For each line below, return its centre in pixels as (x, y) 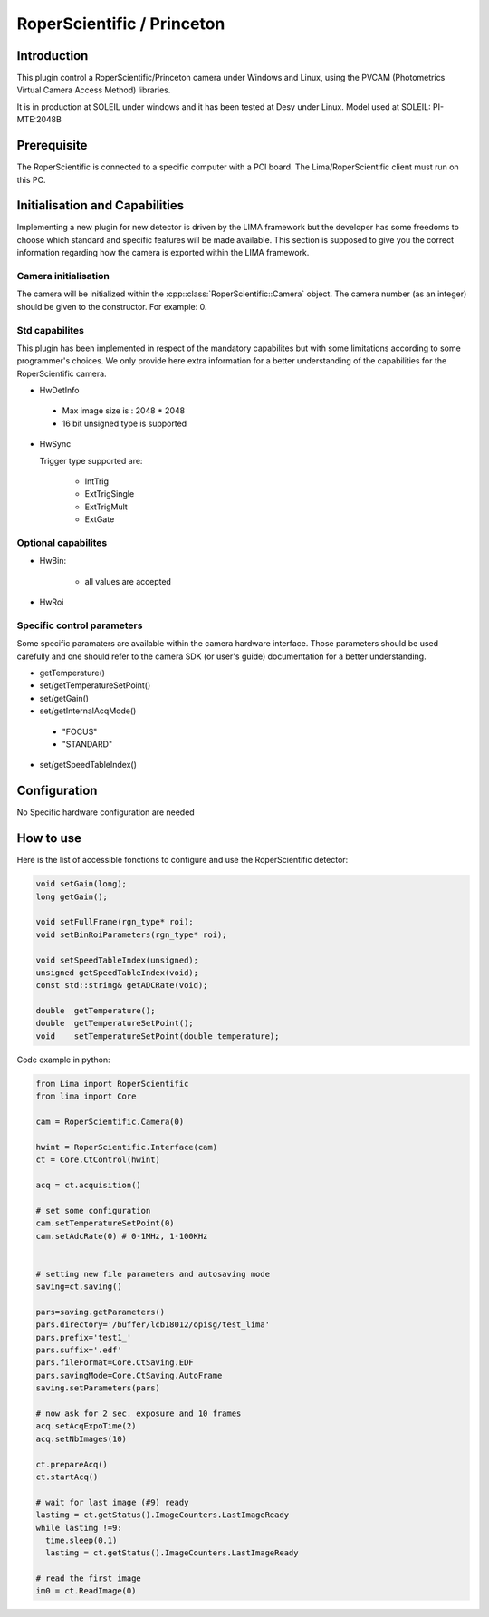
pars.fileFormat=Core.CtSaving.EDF (115, 1363)
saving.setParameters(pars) (98, 1388)
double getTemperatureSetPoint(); (115, 1023)
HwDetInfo (59, 391)
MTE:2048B (39, 120)
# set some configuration (93, 1210)
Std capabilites (51, 330)
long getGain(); (72, 896)
